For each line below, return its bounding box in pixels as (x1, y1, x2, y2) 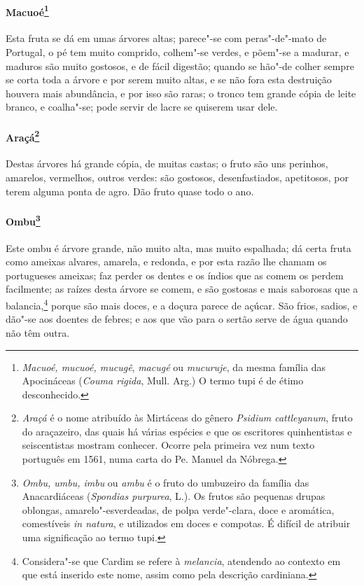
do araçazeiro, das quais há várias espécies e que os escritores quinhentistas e (22, 424, 352, 438)
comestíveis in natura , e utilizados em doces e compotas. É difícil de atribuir (22, 516, 351, 531)
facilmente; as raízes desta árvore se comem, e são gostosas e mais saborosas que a (6, 281, 358, 296)
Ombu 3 (6, 211, 41, 228)
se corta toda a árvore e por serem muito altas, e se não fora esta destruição (6, 72, 332, 87)
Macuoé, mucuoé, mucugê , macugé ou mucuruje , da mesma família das (22, 359, 326, 374)
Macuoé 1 (6, 2, 49, 19)
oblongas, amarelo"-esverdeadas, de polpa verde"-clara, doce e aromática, (22, 502, 335, 517)
